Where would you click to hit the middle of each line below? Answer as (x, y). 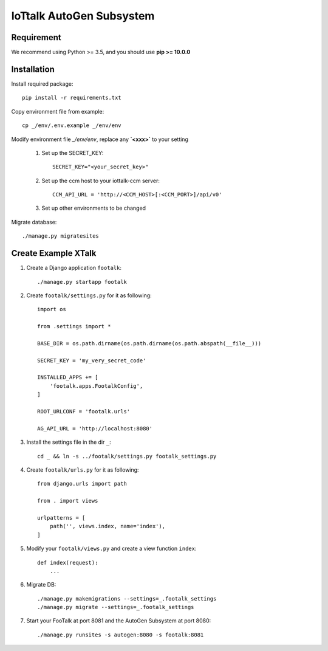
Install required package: (42, 84)
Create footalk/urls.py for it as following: (83, 470)
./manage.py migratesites (61, 236)
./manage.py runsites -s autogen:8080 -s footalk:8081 (121, 635)
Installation (33, 69)
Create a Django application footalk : (74, 268)
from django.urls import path (82, 484)
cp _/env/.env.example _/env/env (72, 126)
